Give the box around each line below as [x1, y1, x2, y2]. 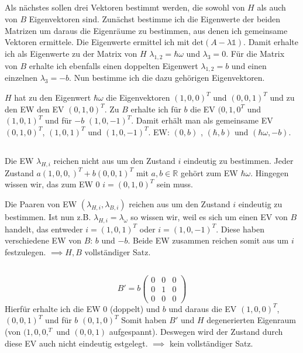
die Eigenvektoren [106, 91, 170, 103]
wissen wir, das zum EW [5, 178, 93, 190]
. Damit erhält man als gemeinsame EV [131, 114, 273, 126]
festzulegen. [5, 245, 46, 258]
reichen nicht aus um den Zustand [53, 154, 175, 166]
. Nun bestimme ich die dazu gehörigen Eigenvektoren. [69, 71, 265, 84]
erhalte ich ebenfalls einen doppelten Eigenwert [29, 59, 198, 71]
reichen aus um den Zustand [129, 197, 230, 210]
